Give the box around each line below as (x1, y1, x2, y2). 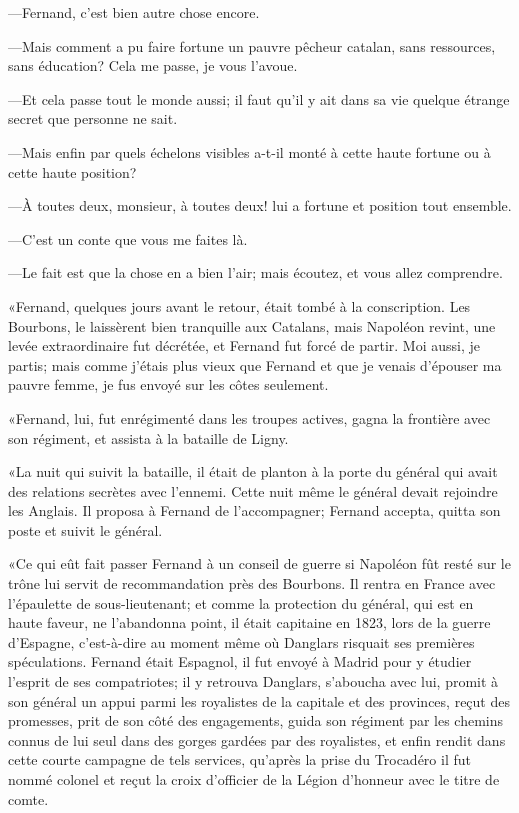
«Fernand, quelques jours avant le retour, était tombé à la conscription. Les (8, 295, 471, 316)
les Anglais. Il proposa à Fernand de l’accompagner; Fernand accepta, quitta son (8, 500, 501, 521)
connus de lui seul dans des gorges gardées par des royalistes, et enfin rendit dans (8, 729, 506, 750)
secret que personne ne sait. (8, 108, 178, 129)
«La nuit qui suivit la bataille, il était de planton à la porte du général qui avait (8, 461, 498, 482)
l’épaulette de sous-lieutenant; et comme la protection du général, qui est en (8, 592, 474, 613)
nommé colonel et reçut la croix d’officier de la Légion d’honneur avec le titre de (8, 769, 500, 789)
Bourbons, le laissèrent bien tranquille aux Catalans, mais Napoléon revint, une (8, 315, 496, 336)
